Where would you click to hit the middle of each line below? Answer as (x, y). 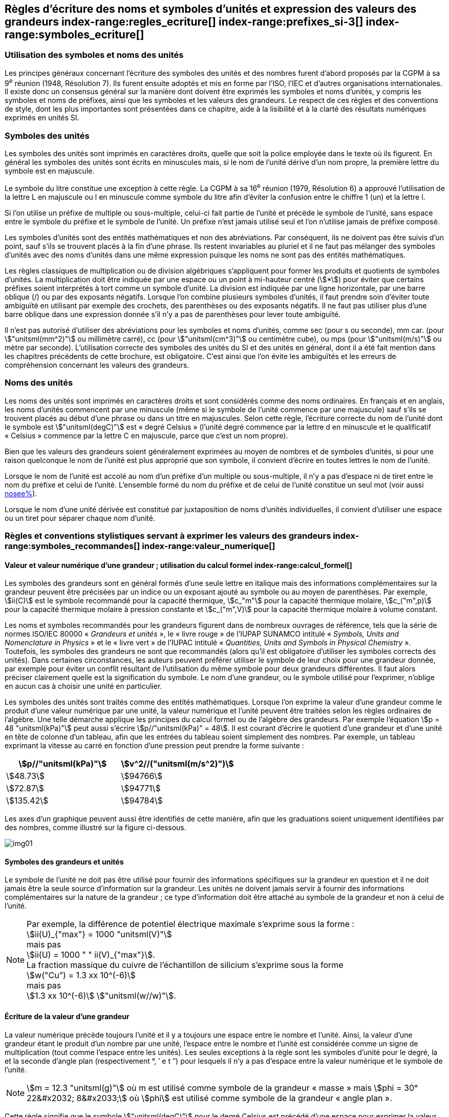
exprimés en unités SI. (42, 118)
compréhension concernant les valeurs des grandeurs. (97, 365)
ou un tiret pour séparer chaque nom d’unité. (80, 518)
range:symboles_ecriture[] (74, 35)
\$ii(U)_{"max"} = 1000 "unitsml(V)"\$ (99, 934)
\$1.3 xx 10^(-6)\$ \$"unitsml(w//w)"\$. (101, 996)
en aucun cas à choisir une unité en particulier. (83, 686)
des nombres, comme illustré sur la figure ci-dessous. (95, 828)
